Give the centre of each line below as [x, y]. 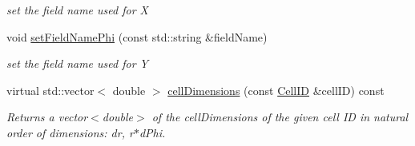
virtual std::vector [50, 90]
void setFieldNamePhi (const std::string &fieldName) [137, 36]
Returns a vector [47, 117]
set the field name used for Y [77, 63]
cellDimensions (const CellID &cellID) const [276, 90]
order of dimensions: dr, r [70, 132]
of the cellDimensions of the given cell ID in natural [280, 117]
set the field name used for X [77, 10]
